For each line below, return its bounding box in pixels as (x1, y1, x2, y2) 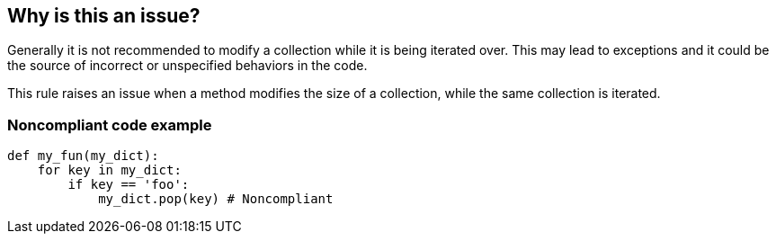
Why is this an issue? (7, 4, 201, 27)
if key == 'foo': (67, 177, 190, 192)
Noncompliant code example (7, 115, 212, 134)
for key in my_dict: (37, 163, 182, 178)
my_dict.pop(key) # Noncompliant (98, 192, 334, 207)
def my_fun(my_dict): (7, 148, 159, 164)
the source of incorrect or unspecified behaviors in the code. (7, 58, 368, 74)
